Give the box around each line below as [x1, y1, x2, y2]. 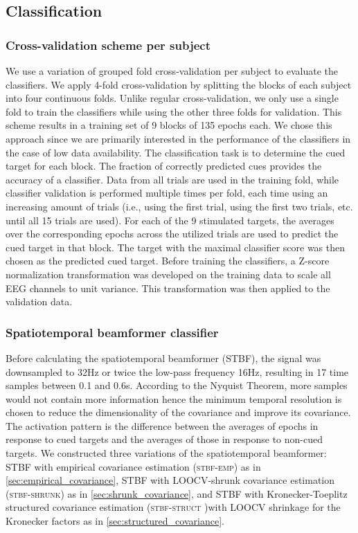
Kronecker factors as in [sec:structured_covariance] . [6, 514, 224, 528]
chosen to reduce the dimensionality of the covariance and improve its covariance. [6, 405, 351, 419]
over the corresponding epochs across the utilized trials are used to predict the [6, 226, 339, 241]
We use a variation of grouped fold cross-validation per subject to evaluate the [6, 64, 338, 78]
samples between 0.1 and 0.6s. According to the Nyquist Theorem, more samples [6, 378, 348, 392]
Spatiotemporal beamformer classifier [6, 323, 219, 341]
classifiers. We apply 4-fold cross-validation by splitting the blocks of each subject [6, 77, 352, 91]
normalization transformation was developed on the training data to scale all [6, 266, 331, 281]
